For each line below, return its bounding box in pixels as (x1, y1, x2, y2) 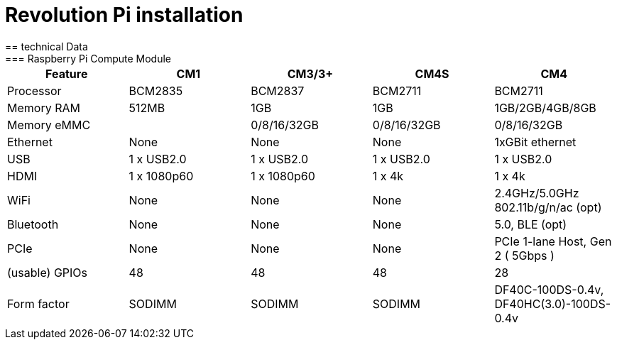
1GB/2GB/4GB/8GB (494, 100, 596, 115)
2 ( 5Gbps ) (494, 248, 555, 263)
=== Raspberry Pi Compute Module (5, 52, 172, 65)
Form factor (7, 296, 70, 311)
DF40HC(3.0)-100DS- (494, 296, 611, 311)
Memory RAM (7, 100, 80, 115)
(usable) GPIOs (7, 265, 88, 280)
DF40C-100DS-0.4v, (494, 282, 604, 297)
